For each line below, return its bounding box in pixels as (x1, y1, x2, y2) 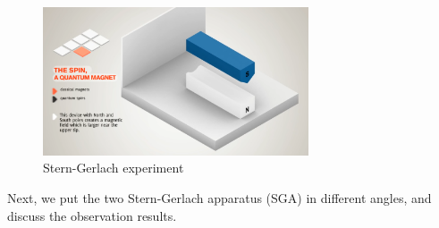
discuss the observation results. (7, 206, 177, 224)
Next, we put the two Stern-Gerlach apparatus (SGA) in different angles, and (7, 188, 432, 207)
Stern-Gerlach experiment (43, 158, 184, 177)
